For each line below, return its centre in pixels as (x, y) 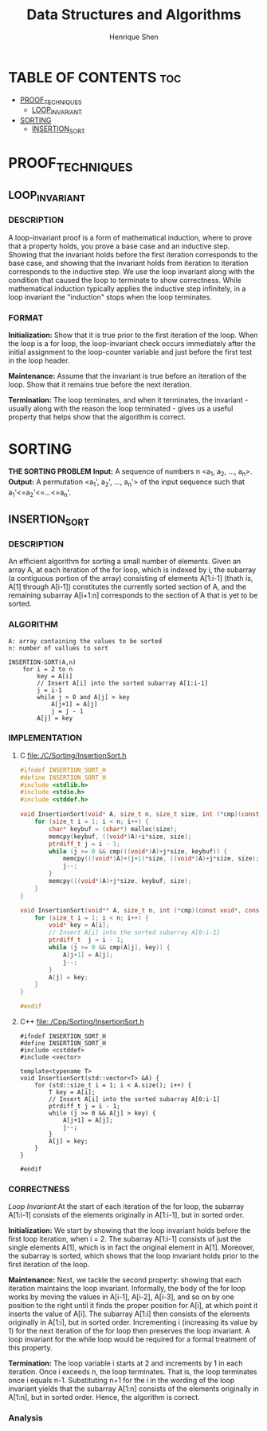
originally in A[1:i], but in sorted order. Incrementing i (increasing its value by (133, 1322)
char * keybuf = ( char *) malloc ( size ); (113, 829)
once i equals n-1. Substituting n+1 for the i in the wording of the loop (122, 1381)
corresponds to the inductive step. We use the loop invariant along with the (132, 271)
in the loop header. (39, 360)
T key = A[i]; (72, 1092)
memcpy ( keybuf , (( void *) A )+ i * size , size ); (120, 837)
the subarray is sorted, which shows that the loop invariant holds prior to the (133, 1256)
